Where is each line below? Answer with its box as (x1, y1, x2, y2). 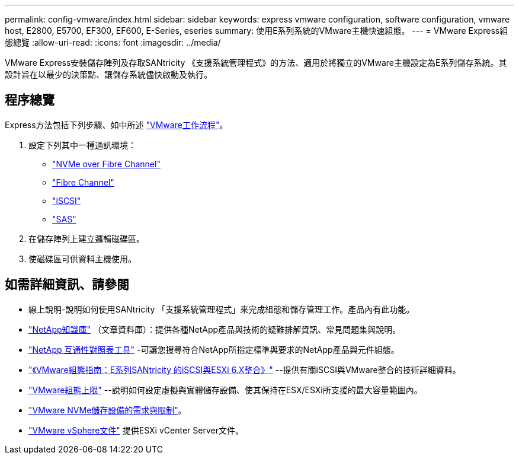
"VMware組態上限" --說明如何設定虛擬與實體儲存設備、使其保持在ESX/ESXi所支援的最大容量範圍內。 (28, 384, 422, 395)
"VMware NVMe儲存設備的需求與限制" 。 (28, 404, 187, 415)
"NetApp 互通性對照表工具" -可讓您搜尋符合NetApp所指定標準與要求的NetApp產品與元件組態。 (28, 344, 399, 355)
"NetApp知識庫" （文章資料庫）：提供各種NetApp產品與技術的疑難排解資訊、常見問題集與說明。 (28, 324, 401, 334)
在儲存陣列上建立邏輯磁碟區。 (28, 233, 145, 244)
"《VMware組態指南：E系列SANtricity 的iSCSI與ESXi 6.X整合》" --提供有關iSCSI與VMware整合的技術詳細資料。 (28, 364, 461, 375)
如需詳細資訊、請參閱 (5, 277, 129, 292)
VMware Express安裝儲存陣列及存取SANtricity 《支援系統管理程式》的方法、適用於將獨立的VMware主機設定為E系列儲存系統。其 (5, 58, 507, 68)
